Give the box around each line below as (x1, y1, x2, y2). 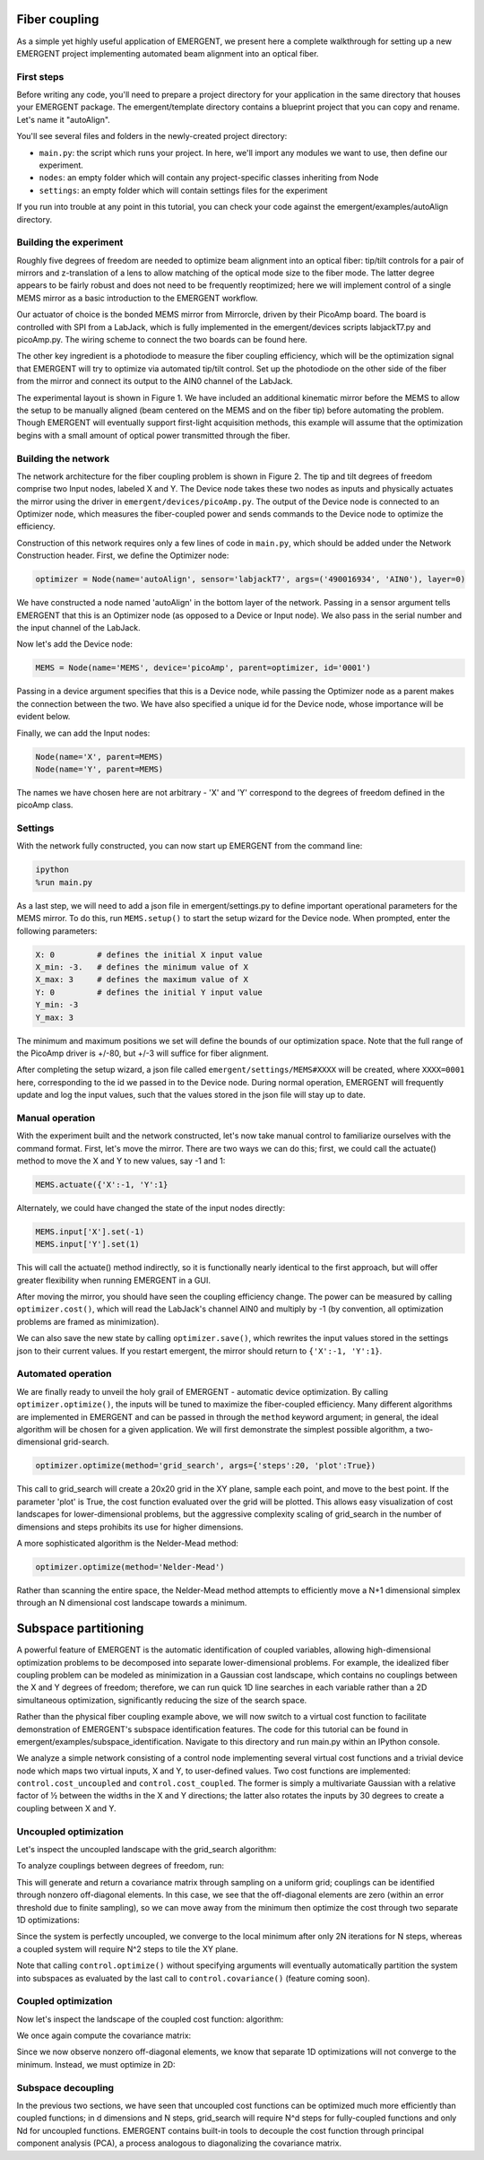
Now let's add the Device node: (16, 639, 134, 649)
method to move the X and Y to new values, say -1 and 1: (16, 1155, 226, 1166)
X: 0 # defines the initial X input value (35, 949, 264, 960)
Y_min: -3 (35, 1000, 79, 1010)
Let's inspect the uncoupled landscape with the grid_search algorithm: (16, 1843, 277, 1854)
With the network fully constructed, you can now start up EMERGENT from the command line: (16, 840, 363, 851)
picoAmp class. (16, 799, 73, 811)
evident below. (16, 711, 71, 722)
